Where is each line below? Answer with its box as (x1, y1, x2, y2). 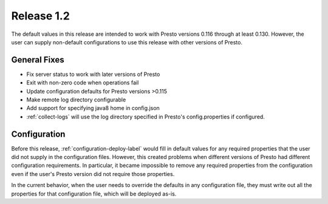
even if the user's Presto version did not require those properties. (11, 170, 175, 177)
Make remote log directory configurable (26, 96, 126, 103)
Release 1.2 (11, 9, 70, 22)
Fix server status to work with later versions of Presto (26, 70, 160, 78)
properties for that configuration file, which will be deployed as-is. (11, 190, 177, 197)
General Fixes (11, 55, 65, 65)
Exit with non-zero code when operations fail (26, 79, 139, 86)
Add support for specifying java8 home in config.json (26, 104, 160, 112)
